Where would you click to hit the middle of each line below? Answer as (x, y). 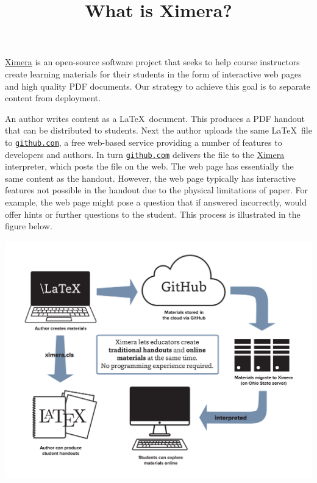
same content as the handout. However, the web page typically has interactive (151, 178)
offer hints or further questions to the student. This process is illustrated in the (153, 214)
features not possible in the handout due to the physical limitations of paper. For (156, 190)
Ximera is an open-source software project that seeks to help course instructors (152, 62)
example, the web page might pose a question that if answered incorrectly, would (156, 202)
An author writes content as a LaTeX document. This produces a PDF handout (155, 118)
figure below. (29, 226)
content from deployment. (53, 98)
